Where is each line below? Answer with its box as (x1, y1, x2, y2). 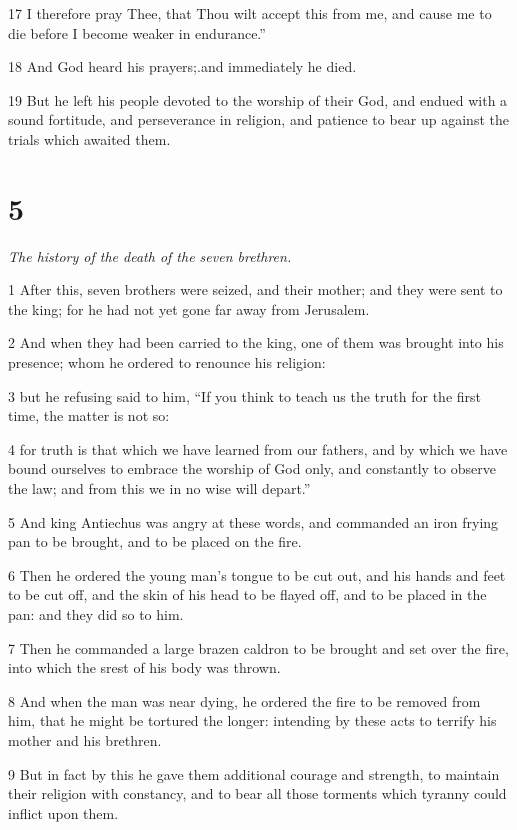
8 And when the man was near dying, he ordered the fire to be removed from (8, 690, 481, 711)
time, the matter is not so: (8, 405, 170, 426)
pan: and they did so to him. (8, 604, 184, 624)
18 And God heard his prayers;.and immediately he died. (8, 56, 357, 77)
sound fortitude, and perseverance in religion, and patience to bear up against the (8, 109, 509, 130)
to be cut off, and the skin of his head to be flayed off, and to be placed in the (8, 584, 487, 605)
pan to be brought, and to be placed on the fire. (8, 531, 302, 552)
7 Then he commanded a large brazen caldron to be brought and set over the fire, (8, 637, 509, 658)
